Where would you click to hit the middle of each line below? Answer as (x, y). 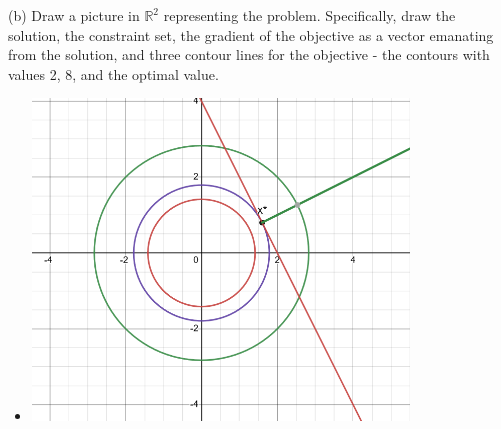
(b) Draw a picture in (74, 15)
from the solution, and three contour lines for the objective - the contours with (249, 54)
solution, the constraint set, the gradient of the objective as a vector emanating (251, 34)
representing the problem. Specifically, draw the (309, 15)
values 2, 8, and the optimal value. (113, 73)
